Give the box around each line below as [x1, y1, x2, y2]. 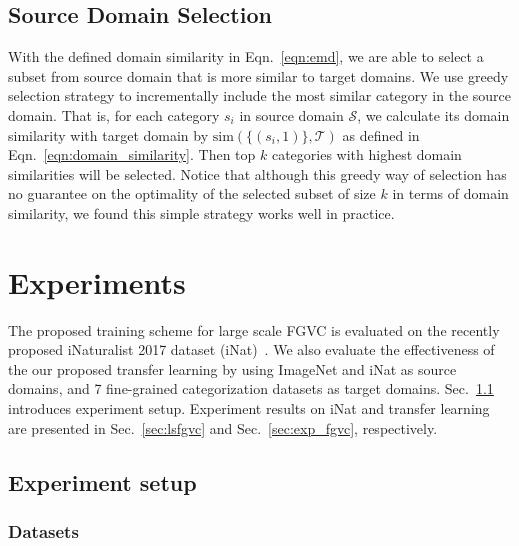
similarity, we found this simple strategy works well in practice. [8, 202, 395, 223]
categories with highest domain [271, 144, 462, 165]
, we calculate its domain [357, 104, 510, 125]
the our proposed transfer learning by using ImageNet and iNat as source [8, 358, 457, 379]
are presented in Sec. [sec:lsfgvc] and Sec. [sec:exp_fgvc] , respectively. [8, 417, 438, 438]
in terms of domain [392, 183, 509, 204]
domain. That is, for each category [8, 104, 220, 125]
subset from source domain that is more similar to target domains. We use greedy [8, 65, 509, 86]
